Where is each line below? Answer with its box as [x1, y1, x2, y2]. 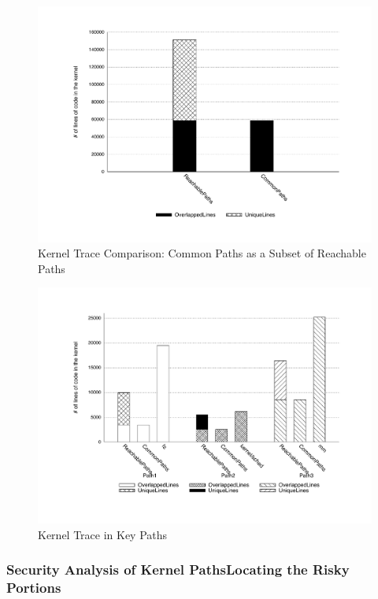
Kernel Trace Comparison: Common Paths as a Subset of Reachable [38, 245, 366, 261]
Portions [6, 578, 61, 597]
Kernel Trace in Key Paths [38, 526, 168, 542]
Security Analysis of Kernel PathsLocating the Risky [6, 560, 350, 579]
